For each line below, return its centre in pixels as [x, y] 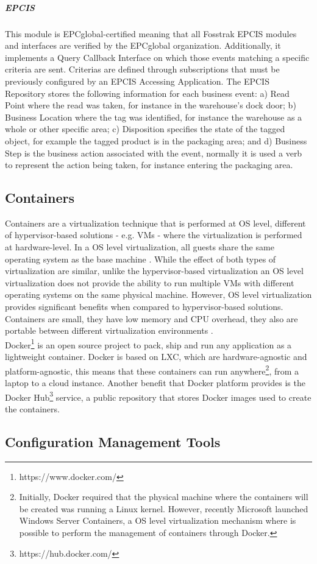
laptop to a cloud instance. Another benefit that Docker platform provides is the [155, 382]
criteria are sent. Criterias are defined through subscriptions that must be [142, 69]
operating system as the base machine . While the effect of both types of [141, 259]
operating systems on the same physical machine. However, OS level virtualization [158, 294]
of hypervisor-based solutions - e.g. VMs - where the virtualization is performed [154, 235]
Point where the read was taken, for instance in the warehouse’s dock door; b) [151, 105]
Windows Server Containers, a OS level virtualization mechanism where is [158, 520]
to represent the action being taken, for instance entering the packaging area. [149, 165]
